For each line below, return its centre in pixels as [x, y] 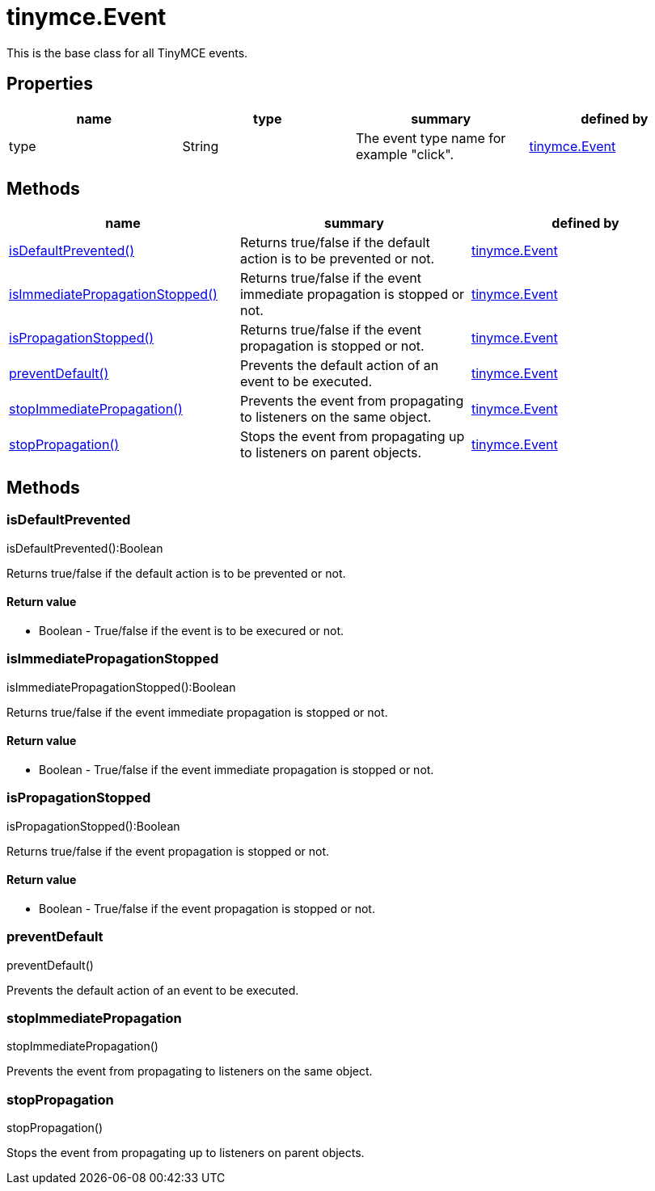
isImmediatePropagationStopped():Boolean [121, 687]
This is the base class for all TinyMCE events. [127, 53]
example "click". [405, 154]
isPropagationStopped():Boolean [93, 826]
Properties [50, 84]
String [201, 146]
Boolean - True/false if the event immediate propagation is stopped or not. [237, 769]
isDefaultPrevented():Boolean [85, 548]
